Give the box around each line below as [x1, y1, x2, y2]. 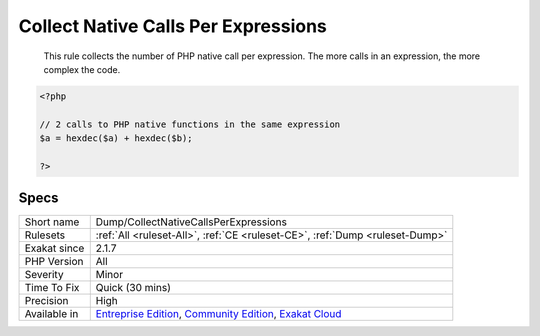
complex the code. [43, 63, 121, 75]
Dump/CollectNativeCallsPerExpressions [95, 215, 287, 229]
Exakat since [24, 241, 85, 255]
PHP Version [24, 255, 84, 269]
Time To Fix [24, 281, 80, 295]
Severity [24, 268, 64, 282]
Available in [24, 307, 79, 321]
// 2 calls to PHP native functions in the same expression [39, 118, 341, 130]
